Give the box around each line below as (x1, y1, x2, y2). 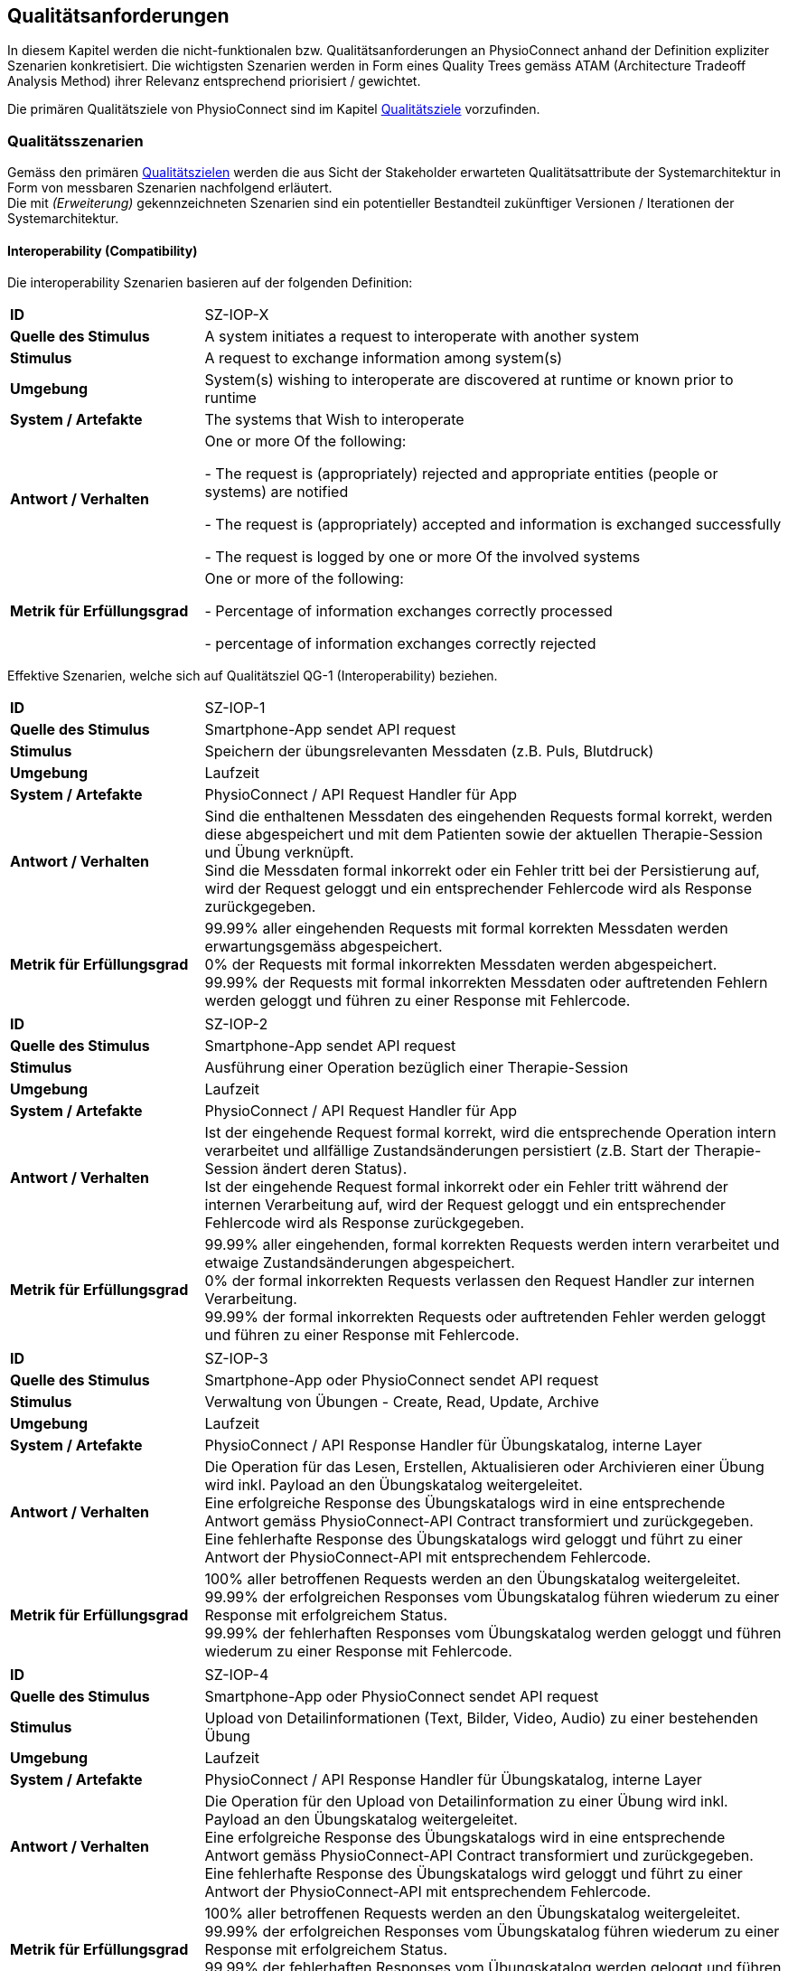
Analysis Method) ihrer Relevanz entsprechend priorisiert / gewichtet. (7, 73, 421, 89)
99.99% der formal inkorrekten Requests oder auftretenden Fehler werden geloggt (204, 1308, 766, 1327)
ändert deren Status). (262, 1159, 408, 1178)
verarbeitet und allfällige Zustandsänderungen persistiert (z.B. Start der (204, 1141, 690, 1160)
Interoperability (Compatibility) (7, 242, 198, 258)
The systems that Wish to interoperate (204, 410, 464, 429)
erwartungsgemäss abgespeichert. (204, 937, 443, 956)
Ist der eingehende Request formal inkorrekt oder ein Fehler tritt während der (204, 1178, 728, 1197)
